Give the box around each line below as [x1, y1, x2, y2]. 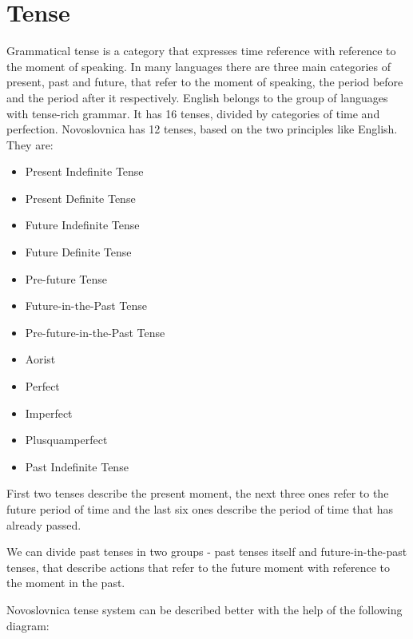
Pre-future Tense [25, 270, 108, 287]
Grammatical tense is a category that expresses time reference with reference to [6, 42, 396, 59]
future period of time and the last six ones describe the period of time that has [6, 501, 393, 517]
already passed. [6, 516, 81, 533]
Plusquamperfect [25, 431, 108, 448]
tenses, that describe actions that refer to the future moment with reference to [6, 558, 391, 575]
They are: [6, 136, 54, 153]
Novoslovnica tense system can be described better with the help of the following [6, 601, 403, 617]
